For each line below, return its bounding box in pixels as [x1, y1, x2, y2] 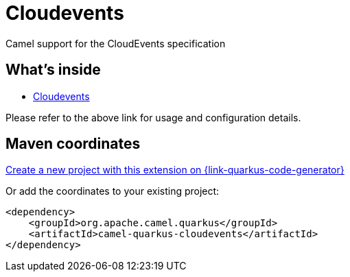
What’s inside [5, 61, 101, 79]
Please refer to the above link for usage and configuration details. [5, 111, 301, 123]
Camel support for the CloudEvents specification [5, 37, 226, 49]
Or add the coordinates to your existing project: [5, 185, 220, 197]
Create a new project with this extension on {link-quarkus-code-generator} [5, 164, 345, 176]
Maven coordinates [5, 135, 141, 153]
